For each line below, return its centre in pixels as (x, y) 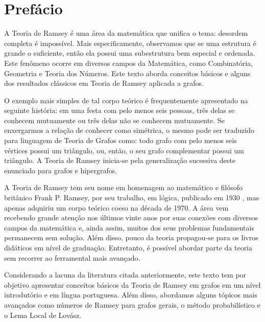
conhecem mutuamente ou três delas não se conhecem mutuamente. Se (114, 120)
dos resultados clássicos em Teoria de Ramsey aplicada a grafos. (104, 83)
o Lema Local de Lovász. (43, 315)
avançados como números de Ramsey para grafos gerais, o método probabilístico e (132, 304)
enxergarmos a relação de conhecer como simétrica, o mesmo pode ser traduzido (129, 130)
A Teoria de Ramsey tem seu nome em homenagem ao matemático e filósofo (124, 187)
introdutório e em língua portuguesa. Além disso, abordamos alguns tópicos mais (131, 295)
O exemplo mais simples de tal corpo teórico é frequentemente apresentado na (126, 100)
